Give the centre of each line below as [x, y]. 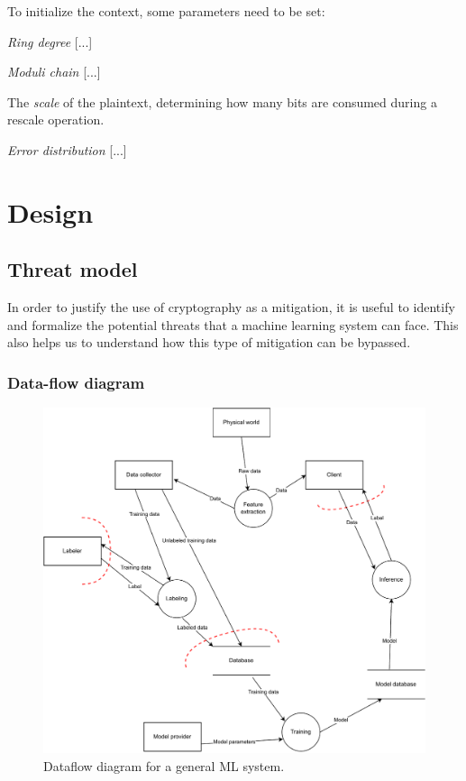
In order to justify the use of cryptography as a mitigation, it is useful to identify [231, 307]
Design [50, 211]
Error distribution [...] [67, 149]
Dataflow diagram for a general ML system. [164, 765]
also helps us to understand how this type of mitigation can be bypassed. [209, 342]
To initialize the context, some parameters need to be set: [166, 11]
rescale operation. [56, 119]
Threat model [73, 269]
